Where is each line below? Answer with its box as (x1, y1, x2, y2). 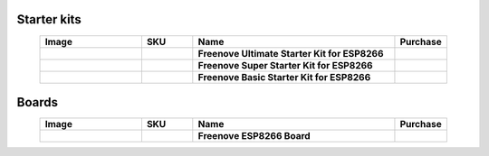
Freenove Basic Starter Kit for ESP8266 (197, 70, 371, 83)
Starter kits (16, 12, 81, 27)
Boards (16, 95, 59, 110)
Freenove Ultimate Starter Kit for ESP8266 (197, 47, 384, 60)
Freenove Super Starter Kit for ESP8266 (197, 59, 373, 71)
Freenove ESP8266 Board (197, 130, 312, 142)
